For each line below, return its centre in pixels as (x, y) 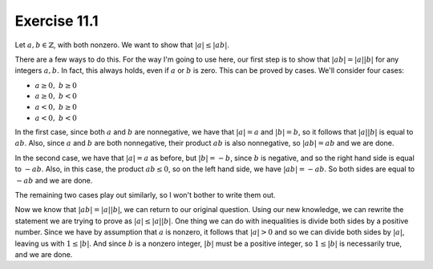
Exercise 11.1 (57, 21)
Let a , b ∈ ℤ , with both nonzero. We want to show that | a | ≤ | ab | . (122, 45)
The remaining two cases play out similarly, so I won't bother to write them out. (145, 195)
